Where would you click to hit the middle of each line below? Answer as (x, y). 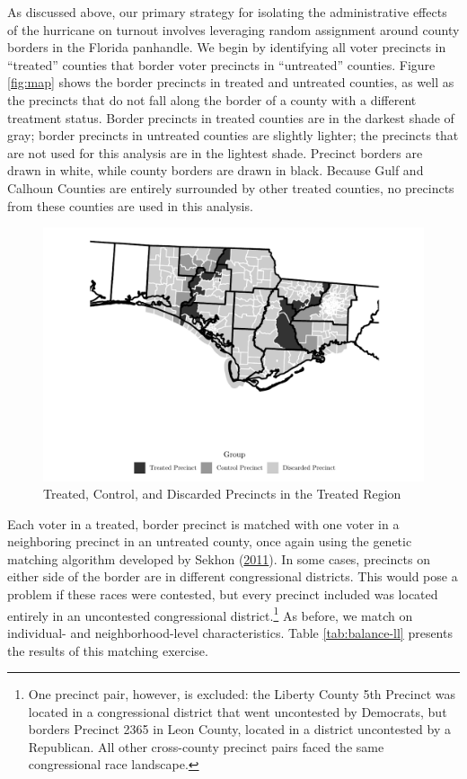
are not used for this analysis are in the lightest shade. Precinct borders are (215, 152)
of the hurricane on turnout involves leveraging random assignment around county (233, 29)
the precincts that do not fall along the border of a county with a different (212, 99)
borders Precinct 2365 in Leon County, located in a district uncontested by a (239, 729)
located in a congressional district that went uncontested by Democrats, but (238, 711)
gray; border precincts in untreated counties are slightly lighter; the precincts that (233, 135)
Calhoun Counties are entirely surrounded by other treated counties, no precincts (231, 187)
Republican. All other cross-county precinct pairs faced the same (206, 746)
